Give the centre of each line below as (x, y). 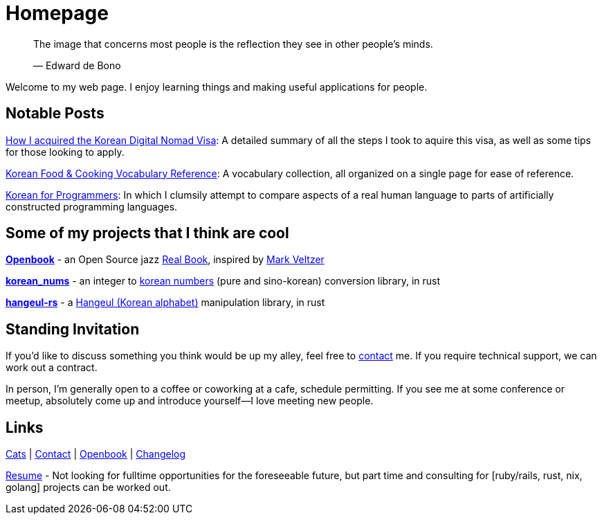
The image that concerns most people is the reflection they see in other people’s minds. (233, 44)
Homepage (57, 13)
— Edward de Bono (77, 65)
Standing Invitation (73, 329)
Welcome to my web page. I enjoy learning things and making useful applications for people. (217, 87)
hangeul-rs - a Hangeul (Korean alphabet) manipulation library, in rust (165, 303)
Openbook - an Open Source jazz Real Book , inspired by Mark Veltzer (165, 260)
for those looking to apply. (65, 152)
